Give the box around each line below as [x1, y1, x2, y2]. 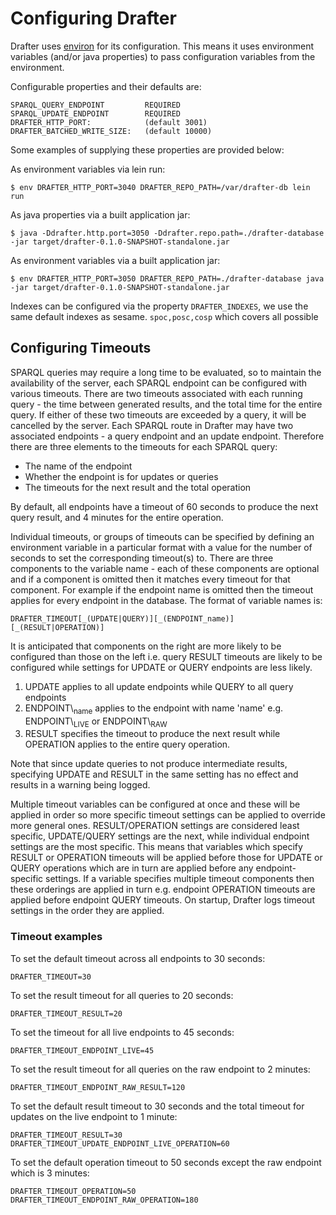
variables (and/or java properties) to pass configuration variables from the [10, 50, 316, 62]
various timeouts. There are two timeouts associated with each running [10, 387, 303, 399]
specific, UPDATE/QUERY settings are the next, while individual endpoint [10, 830, 310, 842]
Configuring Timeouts [10, 340, 152, 357]
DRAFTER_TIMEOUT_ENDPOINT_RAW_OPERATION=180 [10, 1195, 199, 1205]
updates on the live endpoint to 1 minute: [10, 1110, 178, 1122]
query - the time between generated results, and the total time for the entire [10, 398, 323, 410]
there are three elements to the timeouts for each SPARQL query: [10, 440, 278, 452]
